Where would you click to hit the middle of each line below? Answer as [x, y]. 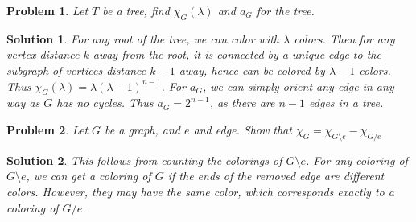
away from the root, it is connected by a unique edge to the [237, 54]
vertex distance [43, 54]
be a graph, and [143, 129]
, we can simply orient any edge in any [298, 86]
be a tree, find [136, 10]
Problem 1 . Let [47, 10]
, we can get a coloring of [89, 176]
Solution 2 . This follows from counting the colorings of [144, 160]
